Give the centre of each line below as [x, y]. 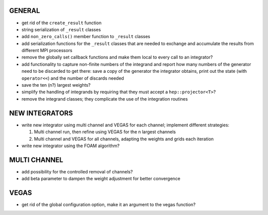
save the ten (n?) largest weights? [56, 85]
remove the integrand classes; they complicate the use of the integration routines [105, 99]
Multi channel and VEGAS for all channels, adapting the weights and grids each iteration [124, 139]
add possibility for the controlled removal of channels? [77, 171]
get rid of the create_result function [62, 23]
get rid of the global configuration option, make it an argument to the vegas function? [109, 205]
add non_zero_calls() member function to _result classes [86, 37]
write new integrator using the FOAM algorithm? [71, 146]
